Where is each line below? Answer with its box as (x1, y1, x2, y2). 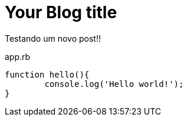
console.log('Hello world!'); (44, 79, 184, 89)
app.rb (5, 51, 31, 62)
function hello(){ (5, 69, 90, 79)
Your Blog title (5, 2, 117, 22)
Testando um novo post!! (5, 33, 101, 43)
